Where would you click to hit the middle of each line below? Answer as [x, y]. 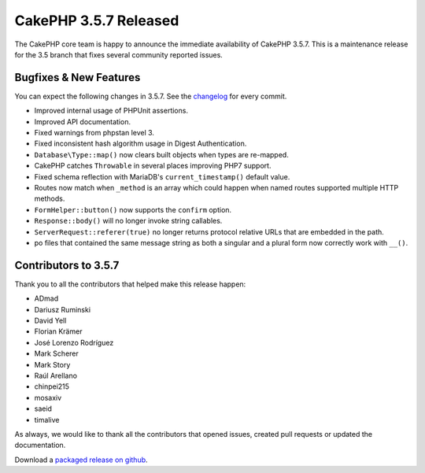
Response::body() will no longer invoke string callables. [128, 221]
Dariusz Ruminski [62, 309]
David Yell [50, 320]
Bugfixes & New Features [78, 78]
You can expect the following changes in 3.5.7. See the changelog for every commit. [151, 96]
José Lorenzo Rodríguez [74, 342]
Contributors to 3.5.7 [67, 265]
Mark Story [52, 364]
